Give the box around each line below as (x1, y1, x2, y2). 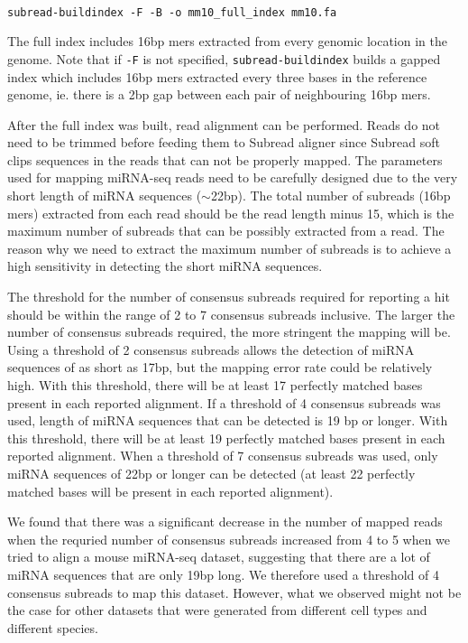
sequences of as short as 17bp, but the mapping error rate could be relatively (7, 358, 433, 377)
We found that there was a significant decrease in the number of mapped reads (7, 512, 443, 531)
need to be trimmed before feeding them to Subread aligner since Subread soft (7, 133, 440, 152)
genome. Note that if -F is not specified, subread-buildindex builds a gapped (7, 49, 441, 68)
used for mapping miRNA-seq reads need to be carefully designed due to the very (7, 168, 458, 187)
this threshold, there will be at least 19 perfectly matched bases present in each (7, 428, 445, 447)
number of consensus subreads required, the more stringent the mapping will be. (7, 322, 451, 341)
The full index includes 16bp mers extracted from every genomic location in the (7, 32, 447, 51)
